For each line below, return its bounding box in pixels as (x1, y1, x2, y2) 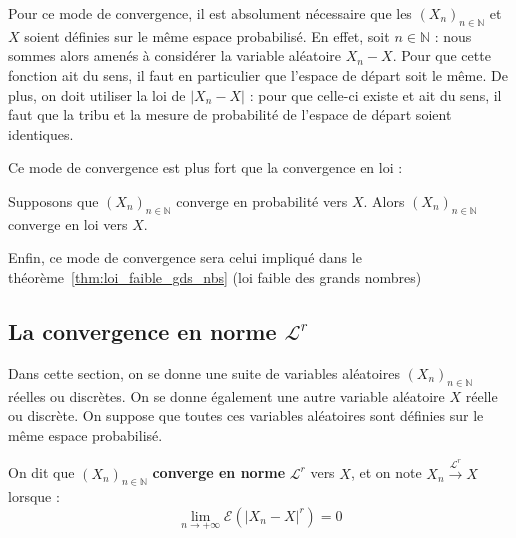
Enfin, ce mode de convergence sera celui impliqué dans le (8, 247, 362, 268)
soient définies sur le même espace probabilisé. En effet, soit (24, 25, 390, 46)
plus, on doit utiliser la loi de (8, 84, 186, 105)
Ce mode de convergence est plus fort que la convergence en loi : (8, 157, 403, 178)
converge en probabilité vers (176, 190, 348, 211)
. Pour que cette (392, 45, 491, 66)
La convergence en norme (8, 315, 277, 346)
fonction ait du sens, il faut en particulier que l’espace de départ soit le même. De (8, 64, 508, 85)
